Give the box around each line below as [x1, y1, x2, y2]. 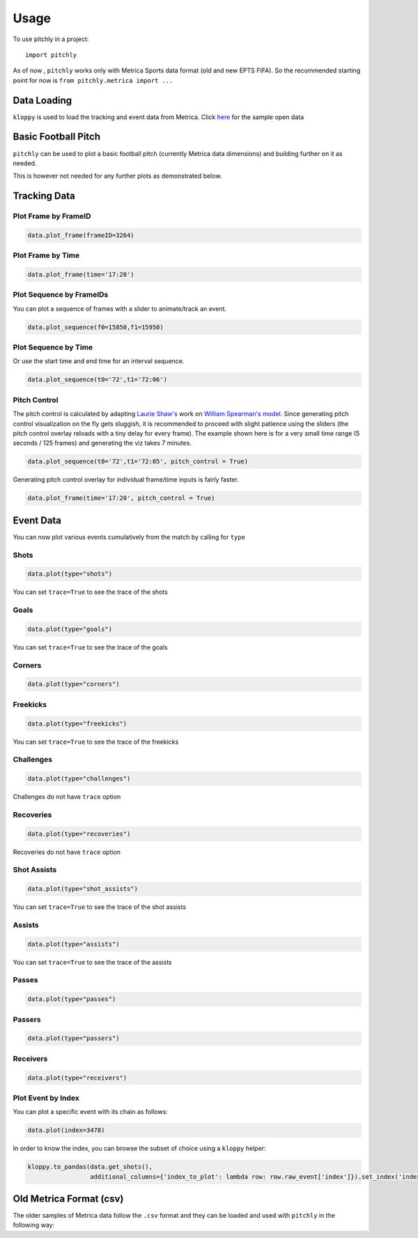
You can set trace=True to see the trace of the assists [13, 958, 172, 966]
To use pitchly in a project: [13, 35, 89, 43]
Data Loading [13, 94, 72, 106]
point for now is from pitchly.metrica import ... [13, 76, 173, 84]
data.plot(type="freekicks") [27, 719, 127, 728]
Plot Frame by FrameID [13, 211, 91, 221]
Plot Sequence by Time [13, 342, 93, 352]
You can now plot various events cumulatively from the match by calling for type [13, 533, 245, 541]
